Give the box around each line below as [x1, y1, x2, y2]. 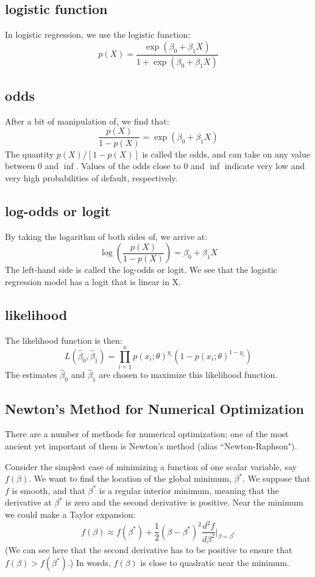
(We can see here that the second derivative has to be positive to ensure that [5, 543, 292, 556]
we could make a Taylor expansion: [5, 508, 136, 520]
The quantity [5, 147, 54, 160]
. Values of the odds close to [76, 159, 181, 172]
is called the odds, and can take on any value [142, 147, 310, 160]
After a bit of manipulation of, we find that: [5, 114, 169, 127]
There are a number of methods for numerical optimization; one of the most [5, 427, 289, 440]
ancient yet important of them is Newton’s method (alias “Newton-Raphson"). [5, 440, 297, 452]
